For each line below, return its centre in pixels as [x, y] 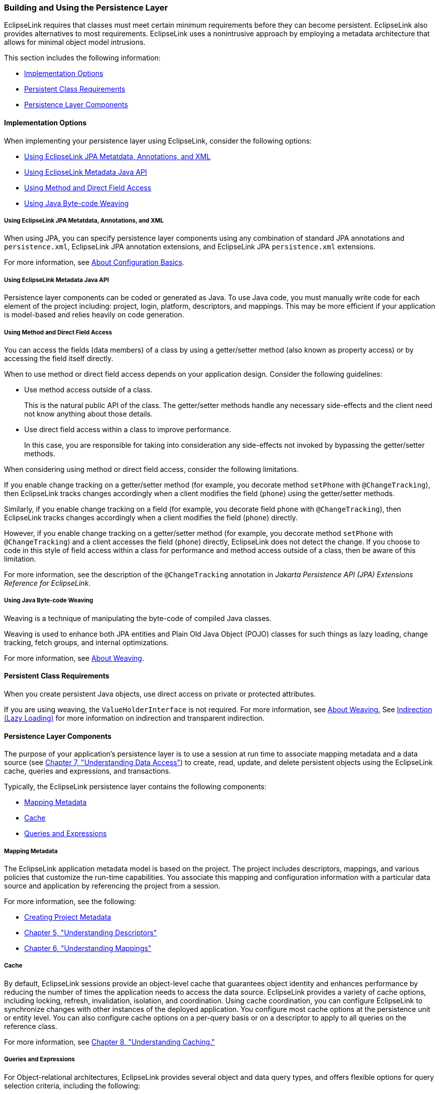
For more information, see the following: [70, 901]
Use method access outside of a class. [88, 389]
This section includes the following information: [82, 58]
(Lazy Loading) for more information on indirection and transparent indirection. [134, 718]
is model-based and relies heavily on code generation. [94, 315]
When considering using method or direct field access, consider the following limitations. [152, 469]
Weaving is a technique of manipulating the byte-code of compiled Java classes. [138, 618]
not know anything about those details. [89, 414]
